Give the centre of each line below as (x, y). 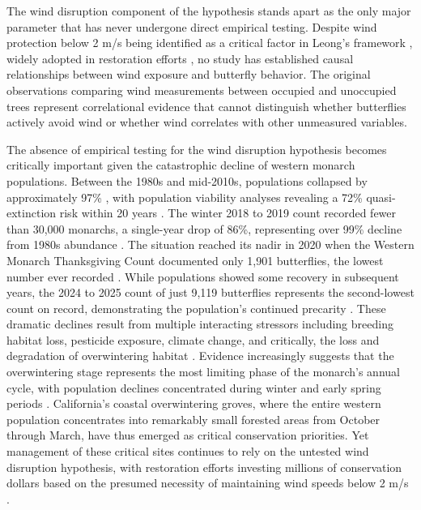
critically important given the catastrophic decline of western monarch (181, 165)
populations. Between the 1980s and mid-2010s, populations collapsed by (187, 180)
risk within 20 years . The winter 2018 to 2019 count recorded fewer (228, 213)
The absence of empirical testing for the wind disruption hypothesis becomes (197, 149)
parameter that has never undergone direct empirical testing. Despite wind (192, 26)
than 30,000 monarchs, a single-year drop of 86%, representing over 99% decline (204, 228)
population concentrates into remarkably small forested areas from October (193, 419)
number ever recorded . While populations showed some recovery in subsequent (203, 276)
